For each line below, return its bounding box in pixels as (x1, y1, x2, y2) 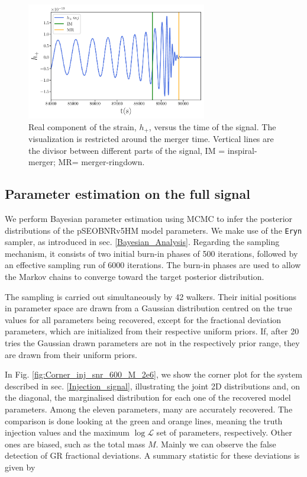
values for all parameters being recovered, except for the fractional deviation (5, 313, 282, 325)
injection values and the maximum (5, 426, 130, 439)
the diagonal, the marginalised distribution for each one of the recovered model (5, 391, 291, 404)
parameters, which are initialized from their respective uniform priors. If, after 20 (5, 325, 299, 337)
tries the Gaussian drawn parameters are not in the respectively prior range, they (5, 336, 300, 349)
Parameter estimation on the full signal (5, 185, 250, 203)
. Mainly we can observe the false (156, 437, 276, 450)
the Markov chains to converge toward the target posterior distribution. (5, 270, 264, 282)
